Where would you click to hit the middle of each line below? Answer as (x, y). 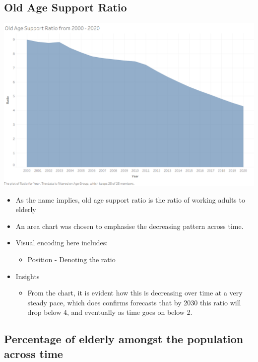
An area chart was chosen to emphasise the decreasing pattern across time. (129, 226)
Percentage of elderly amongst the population (124, 339)
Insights (28, 276)
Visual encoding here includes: (62, 243)
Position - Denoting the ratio (71, 259)
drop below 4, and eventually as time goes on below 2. (110, 312)
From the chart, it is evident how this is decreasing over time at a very (135, 293)
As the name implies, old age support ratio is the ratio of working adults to (130, 199)
